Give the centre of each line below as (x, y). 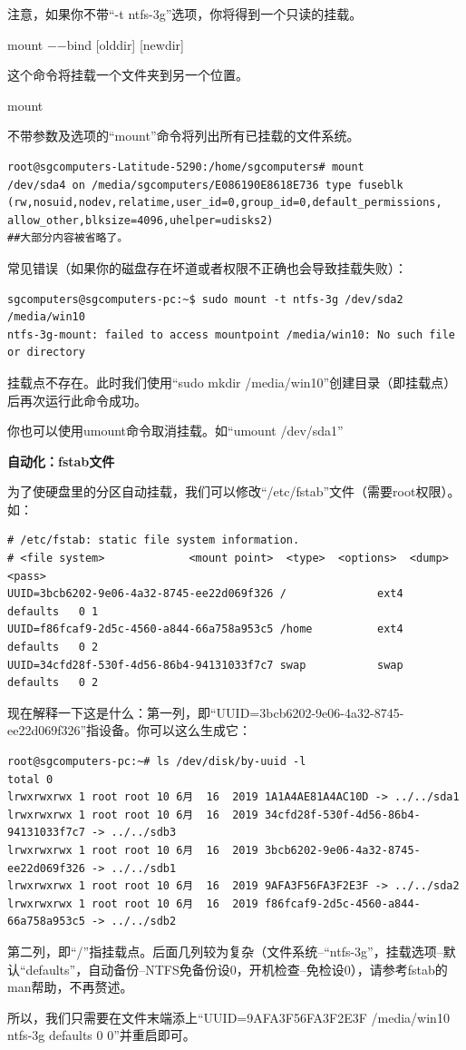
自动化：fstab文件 (61, 461)
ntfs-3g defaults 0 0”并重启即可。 (102, 1035)
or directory (46, 353)
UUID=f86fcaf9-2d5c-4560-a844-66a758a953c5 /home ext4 (205, 629)
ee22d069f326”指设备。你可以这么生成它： (130, 730)
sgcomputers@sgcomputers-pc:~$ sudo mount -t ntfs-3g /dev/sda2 (205, 299)
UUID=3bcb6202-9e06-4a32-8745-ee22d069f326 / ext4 (205, 594)
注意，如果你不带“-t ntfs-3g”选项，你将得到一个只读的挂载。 (185, 14)
